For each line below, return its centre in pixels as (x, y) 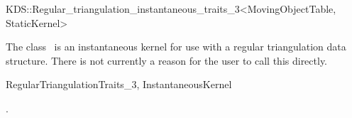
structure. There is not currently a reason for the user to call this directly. (167, 60)
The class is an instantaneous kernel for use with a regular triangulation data (176, 47)
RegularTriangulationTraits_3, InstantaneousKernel (119, 84)
